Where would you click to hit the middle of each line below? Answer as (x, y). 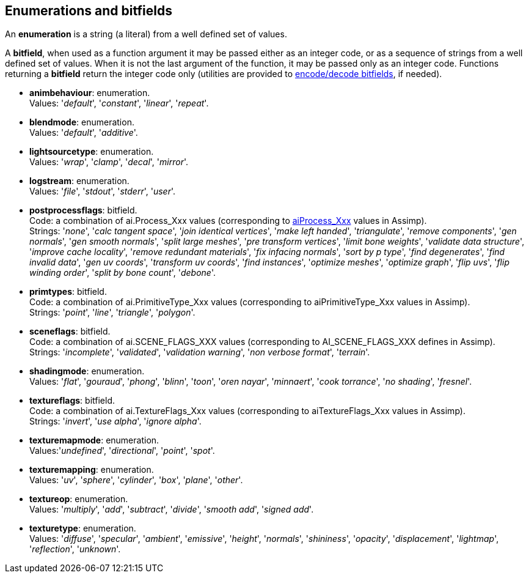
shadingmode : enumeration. (87, 371)
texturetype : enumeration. (83, 528)
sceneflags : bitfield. (70, 332)
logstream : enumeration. (79, 181)
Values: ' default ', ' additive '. (84, 133)
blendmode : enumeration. (82, 122)
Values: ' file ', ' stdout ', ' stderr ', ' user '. (103, 191)
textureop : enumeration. (79, 499)
